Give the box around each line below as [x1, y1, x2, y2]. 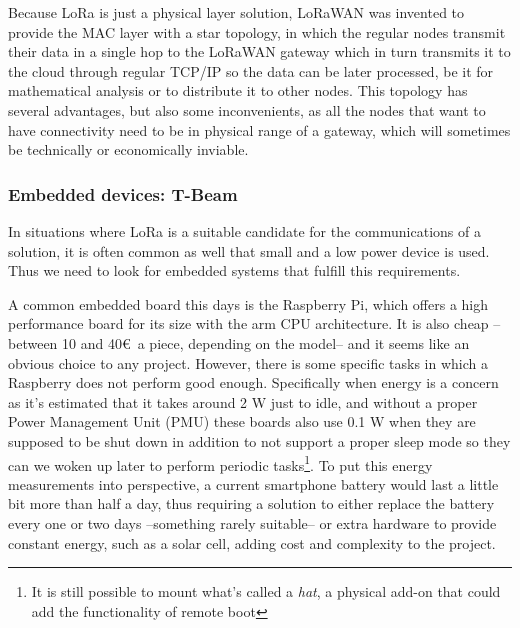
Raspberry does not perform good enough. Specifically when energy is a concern [8, 372, 499, 393]
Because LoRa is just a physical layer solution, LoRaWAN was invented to [8, 2, 465, 22]
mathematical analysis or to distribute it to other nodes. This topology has [8, 80, 468, 101]
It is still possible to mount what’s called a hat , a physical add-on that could [31, 581, 501, 602]
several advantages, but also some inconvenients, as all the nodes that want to [8, 99, 486, 120]
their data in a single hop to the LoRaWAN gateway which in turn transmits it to [8, 41, 511, 62]
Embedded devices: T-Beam [8, 181, 238, 206]
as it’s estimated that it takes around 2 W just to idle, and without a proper [8, 391, 478, 412]
